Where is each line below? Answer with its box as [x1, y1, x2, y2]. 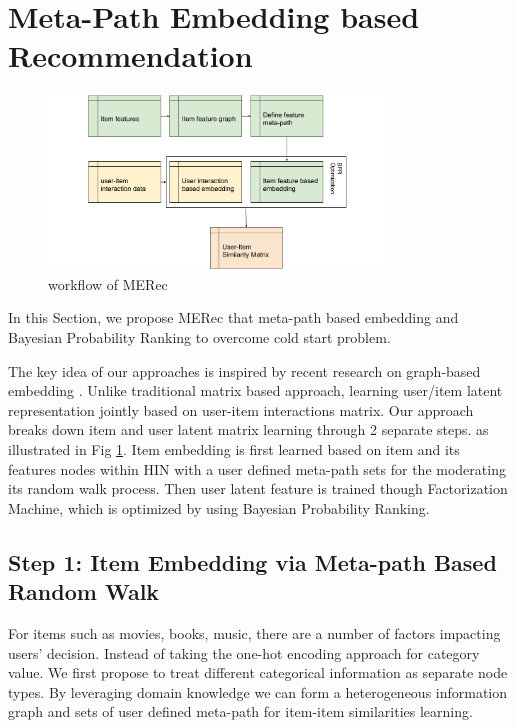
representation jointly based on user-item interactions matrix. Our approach [8, 399, 474, 420]
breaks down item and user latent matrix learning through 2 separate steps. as [8, 419, 489, 440]
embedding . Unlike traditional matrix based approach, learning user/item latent [8, 380, 503, 401]
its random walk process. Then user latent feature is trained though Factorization [8, 478, 508, 499]
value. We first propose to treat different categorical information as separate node [8, 662, 508, 683]
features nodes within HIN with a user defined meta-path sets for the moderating [8, 458, 506, 479]
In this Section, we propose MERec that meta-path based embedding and [8, 307, 459, 328]
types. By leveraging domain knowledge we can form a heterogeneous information [8, 681, 508, 702]
